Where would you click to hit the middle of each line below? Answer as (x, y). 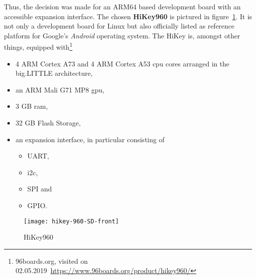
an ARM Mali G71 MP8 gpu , (60, 89)
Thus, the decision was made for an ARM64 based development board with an (122, 6)
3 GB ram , (32, 106)
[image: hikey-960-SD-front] (71, 221)
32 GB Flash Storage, (48, 123)
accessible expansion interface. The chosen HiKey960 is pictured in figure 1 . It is (128, 16)
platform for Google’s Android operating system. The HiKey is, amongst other (122, 35)
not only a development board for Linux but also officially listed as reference (119, 26)
